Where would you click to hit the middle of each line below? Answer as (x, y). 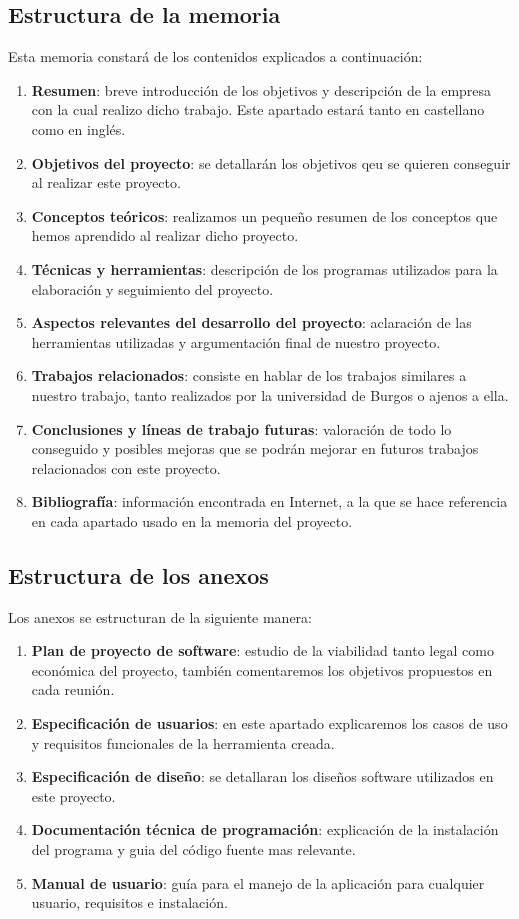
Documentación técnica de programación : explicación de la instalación (265, 829)
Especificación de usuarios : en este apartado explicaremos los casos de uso (269, 723)
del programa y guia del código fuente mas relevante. (193, 849)
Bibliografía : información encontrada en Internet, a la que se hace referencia (269, 501)
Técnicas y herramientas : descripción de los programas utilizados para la (264, 268)
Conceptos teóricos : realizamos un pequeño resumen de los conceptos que (264, 215)
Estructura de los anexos (138, 574)
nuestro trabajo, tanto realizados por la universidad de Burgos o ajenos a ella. (270, 394)
